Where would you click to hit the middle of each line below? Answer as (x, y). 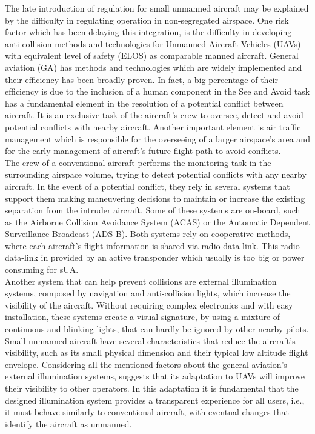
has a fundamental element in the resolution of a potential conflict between (144, 103)
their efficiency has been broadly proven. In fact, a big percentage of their (141, 79)
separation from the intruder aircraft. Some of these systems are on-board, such (153, 210)
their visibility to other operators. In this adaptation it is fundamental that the (152, 388)
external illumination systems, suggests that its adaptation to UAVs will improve (155, 376)
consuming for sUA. (42, 269)
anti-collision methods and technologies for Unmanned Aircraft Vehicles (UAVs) (153, 43)
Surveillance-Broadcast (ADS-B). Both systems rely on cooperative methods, (148, 234)
